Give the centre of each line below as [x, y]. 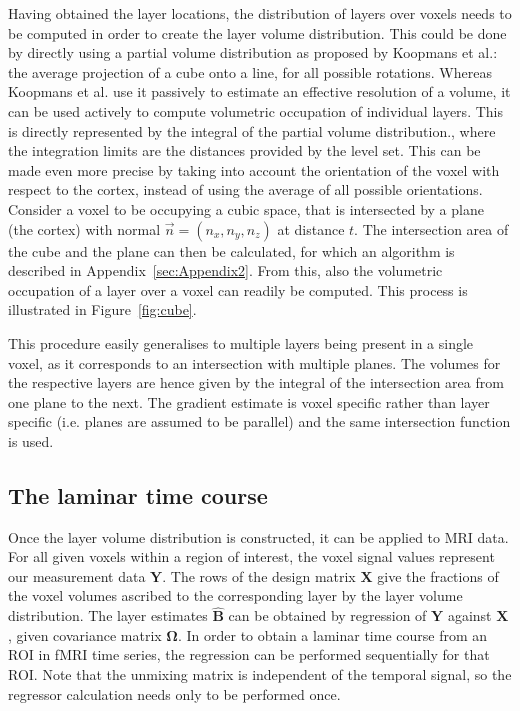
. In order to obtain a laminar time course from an [332, 634]
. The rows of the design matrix [259, 575]
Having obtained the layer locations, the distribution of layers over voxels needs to [260, 13]
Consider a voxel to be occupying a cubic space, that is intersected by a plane [246, 208]
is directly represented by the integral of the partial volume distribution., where [252, 130]
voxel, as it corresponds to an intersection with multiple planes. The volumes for [254, 362]
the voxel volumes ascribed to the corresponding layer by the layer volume [235, 595]
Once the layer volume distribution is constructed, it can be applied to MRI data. [258, 536]
